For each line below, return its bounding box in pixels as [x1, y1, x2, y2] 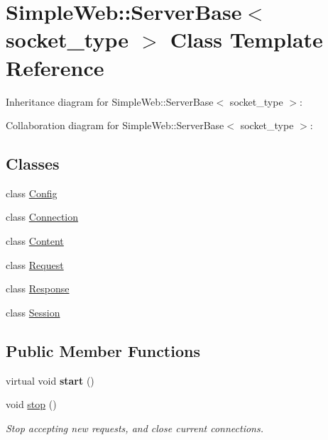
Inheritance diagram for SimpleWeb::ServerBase [6, 94, 214, 109]
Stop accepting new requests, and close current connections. [6, 420, 263, 435]
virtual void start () [6, 373, 94, 387]
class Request [6, 257, 64, 272]
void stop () [6, 397, 57, 412]
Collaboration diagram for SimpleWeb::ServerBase [6, 118, 224, 133]
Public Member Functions [6, 339, 200, 361]
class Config [6, 185, 58, 200]
